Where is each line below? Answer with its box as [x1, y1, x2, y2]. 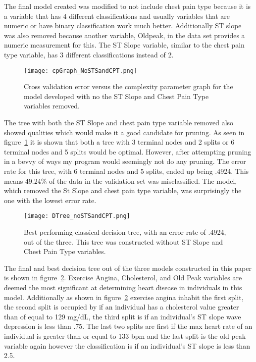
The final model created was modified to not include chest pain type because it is [4, 1, 251, 11]
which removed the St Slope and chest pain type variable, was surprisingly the [4, 185, 242, 196]
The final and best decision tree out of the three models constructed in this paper [4, 262, 252, 273]
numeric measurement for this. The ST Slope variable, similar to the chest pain [4, 40, 245, 50]
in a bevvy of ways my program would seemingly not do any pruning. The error [4, 156, 246, 166]
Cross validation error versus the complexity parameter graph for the [24, 81, 233, 92]
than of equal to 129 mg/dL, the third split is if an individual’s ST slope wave [4, 311, 241, 321]
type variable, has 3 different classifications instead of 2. [4, 49, 174, 59]
